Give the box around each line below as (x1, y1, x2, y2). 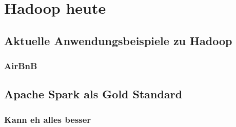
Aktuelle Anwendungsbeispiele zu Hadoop (4, 32, 232, 48)
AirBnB (4, 59, 37, 72)
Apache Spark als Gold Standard (4, 86, 183, 102)
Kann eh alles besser (4, 113, 91, 125)
